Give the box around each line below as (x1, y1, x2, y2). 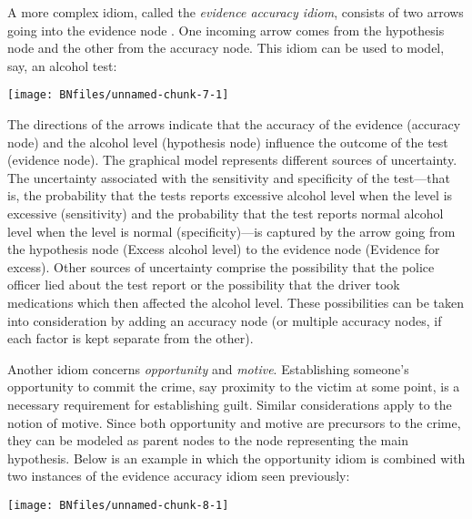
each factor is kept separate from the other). (7, 329, 254, 348)
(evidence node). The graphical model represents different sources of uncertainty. (7, 150, 457, 169)
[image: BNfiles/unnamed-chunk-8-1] (7, 498, 229, 512)
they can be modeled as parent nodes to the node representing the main (7, 431, 408, 450)
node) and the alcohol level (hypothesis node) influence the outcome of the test (7, 132, 448, 151)
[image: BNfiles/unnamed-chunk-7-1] (7, 88, 229, 102)
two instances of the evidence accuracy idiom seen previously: (7, 466, 350, 485)
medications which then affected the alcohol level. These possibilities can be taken (7, 292, 464, 311)
